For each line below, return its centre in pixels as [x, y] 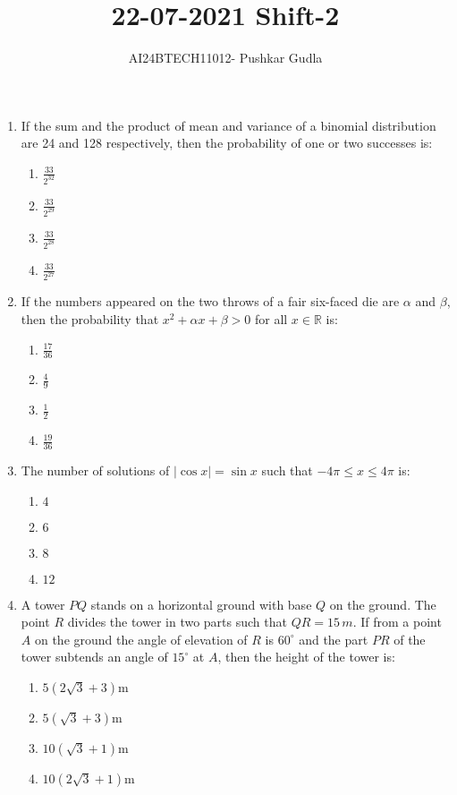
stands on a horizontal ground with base [201, 604]
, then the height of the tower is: [306, 657]
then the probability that [90, 319]
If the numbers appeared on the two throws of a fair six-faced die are [210, 301]
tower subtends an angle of [94, 657]
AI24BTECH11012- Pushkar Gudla [225, 58]
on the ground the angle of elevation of [141, 639]
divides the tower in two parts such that [177, 622]
